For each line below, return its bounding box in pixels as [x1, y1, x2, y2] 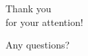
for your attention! [5, 14, 83, 29]
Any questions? [5, 38, 70, 52]
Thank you [5, 1, 52, 15]
